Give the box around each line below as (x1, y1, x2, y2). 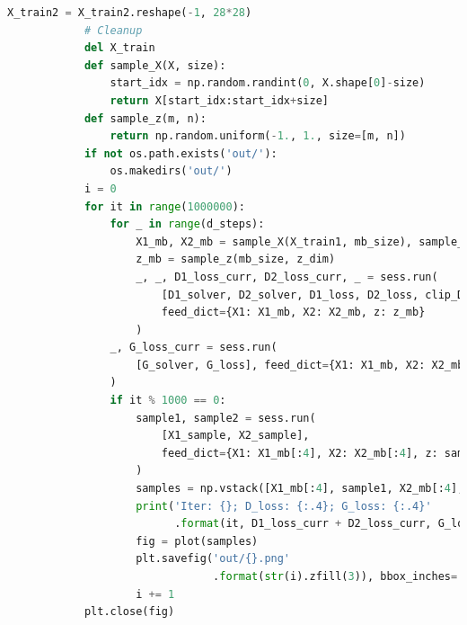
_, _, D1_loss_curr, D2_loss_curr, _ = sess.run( (136, 270, 438, 283)
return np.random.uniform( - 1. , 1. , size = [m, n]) (110, 129, 406, 143)
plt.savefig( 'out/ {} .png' (136, 552, 291, 566)
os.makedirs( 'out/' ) (110, 165, 233, 178)
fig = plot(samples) (136, 534, 259, 548)
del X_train (84, 41, 155, 55)
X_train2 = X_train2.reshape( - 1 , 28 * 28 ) (7, 6, 252, 19)
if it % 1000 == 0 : (110, 394, 226, 407)
